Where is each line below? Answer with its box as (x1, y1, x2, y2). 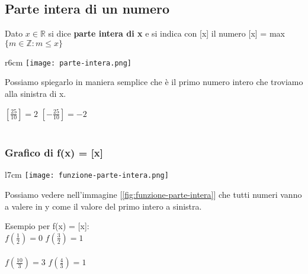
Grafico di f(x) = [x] (5, 145, 103, 160)
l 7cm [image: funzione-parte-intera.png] (5, 168, 169, 181)
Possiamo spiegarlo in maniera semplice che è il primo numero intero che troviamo (5, 76, 303, 88)
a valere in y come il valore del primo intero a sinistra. (5, 200, 202, 212)
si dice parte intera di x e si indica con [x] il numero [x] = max (48, 27, 285, 40)
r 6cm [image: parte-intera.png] (5, 56, 132, 68)
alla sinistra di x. (5, 87, 66, 100)
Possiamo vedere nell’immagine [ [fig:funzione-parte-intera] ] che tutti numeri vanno (5, 188, 302, 201)
